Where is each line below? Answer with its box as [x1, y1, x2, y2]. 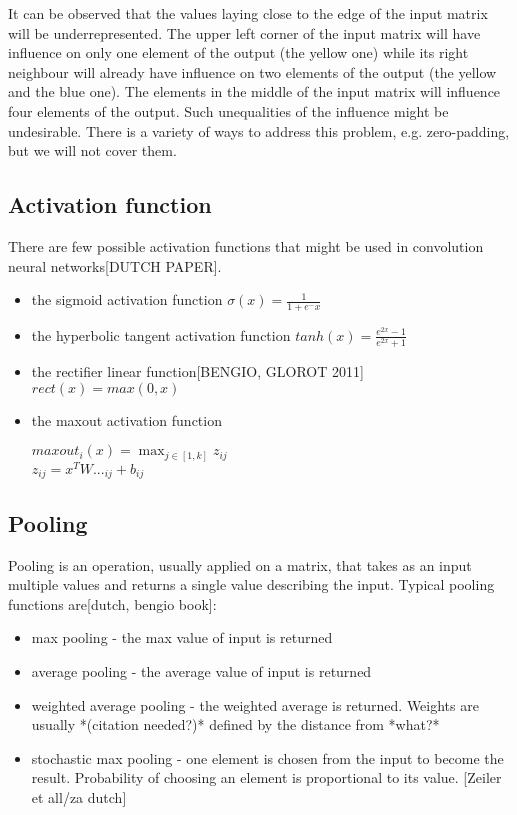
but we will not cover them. [8, 140, 177, 161]
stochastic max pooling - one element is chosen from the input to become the [31, 747, 504, 768]
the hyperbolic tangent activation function [31, 324, 291, 345]
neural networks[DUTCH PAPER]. [8, 255, 222, 276]
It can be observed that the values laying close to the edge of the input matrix [8, 3, 488, 23]
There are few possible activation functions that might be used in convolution [8, 235, 484, 256]
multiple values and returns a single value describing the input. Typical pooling [8, 574, 495, 595]
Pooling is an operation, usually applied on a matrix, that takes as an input [8, 554, 472, 575]
